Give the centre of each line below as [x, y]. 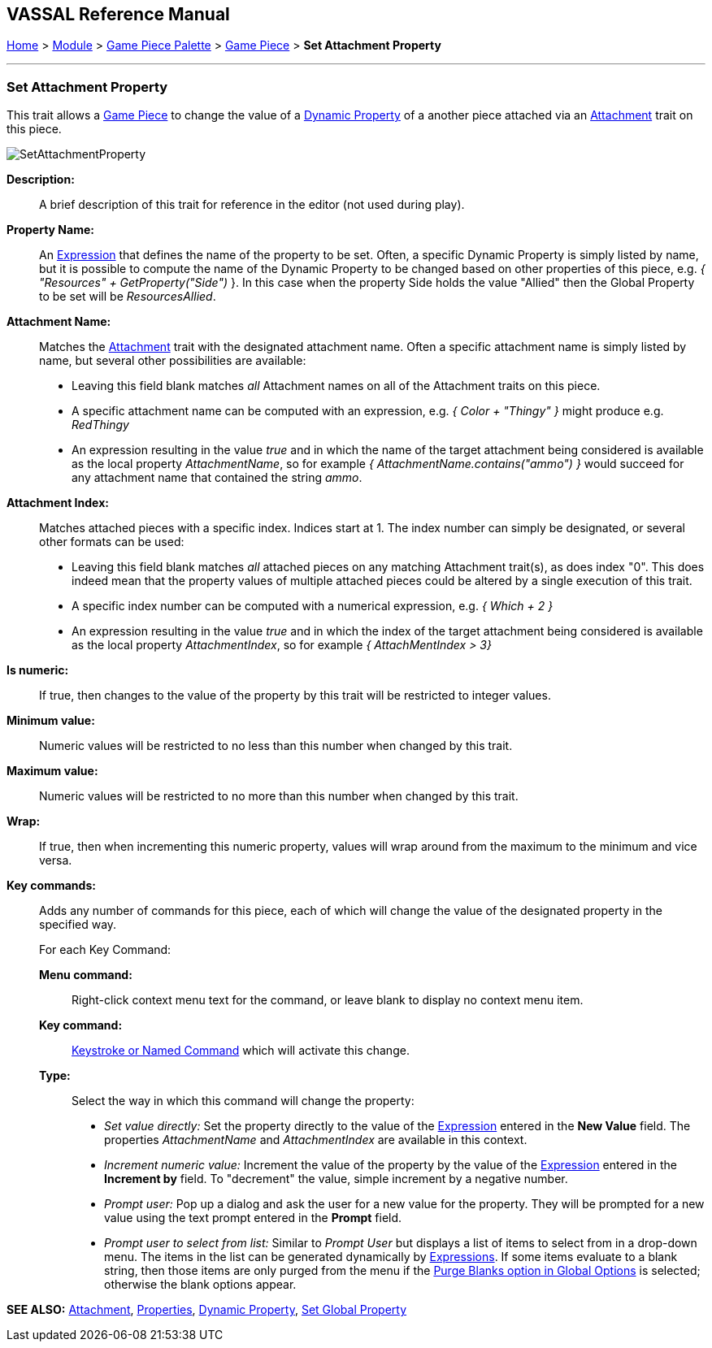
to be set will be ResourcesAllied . [128, 297]
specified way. [78, 925]
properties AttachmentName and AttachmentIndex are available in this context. [316, 1140]
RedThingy [100, 425]
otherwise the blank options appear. [200, 1285]
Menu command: [86, 975]
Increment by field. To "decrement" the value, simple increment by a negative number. [336, 1179]
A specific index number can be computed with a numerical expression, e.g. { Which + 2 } [313, 606]
